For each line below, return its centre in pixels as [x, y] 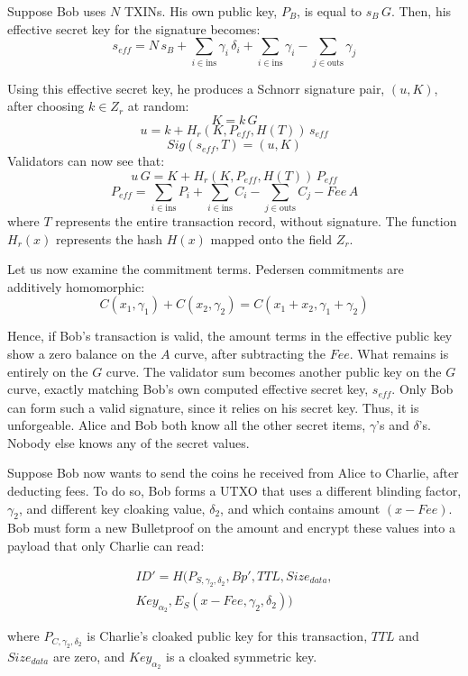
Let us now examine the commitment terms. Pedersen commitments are [206, 269]
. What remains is [399, 354]
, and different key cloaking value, [112, 508]
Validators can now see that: [86, 161]
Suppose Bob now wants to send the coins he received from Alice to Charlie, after [233, 473]
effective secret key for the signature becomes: [134, 28]
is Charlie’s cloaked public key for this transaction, [227, 636]
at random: [158, 106]
